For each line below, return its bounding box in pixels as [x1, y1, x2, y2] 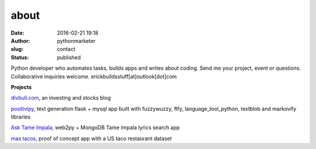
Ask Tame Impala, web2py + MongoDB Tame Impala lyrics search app [11, 124, 180, 131]
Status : [11, 53, 29, 61]
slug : [11, 46, 23, 53]
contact [57, 46, 75, 53]
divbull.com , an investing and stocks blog [11, 94, 111, 101]
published [57, 53, 81, 61]
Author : [11, 37, 30, 44]
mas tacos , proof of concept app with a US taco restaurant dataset [11, 135, 172, 142]
